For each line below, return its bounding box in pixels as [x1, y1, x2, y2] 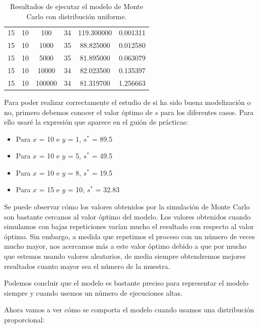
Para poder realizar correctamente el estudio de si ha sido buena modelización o [4, 96, 251, 107]
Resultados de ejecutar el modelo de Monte [10, 1, 143, 11]
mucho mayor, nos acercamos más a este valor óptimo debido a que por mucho [4, 241, 247, 251]
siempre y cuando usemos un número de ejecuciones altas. [4, 287, 182, 298]
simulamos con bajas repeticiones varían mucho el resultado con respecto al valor [4, 221, 254, 232]
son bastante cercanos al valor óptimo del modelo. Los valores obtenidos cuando [4, 211, 251, 222]
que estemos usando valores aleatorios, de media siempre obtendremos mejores [4, 251, 246, 261]
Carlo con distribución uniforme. [26, 11, 127, 21]
